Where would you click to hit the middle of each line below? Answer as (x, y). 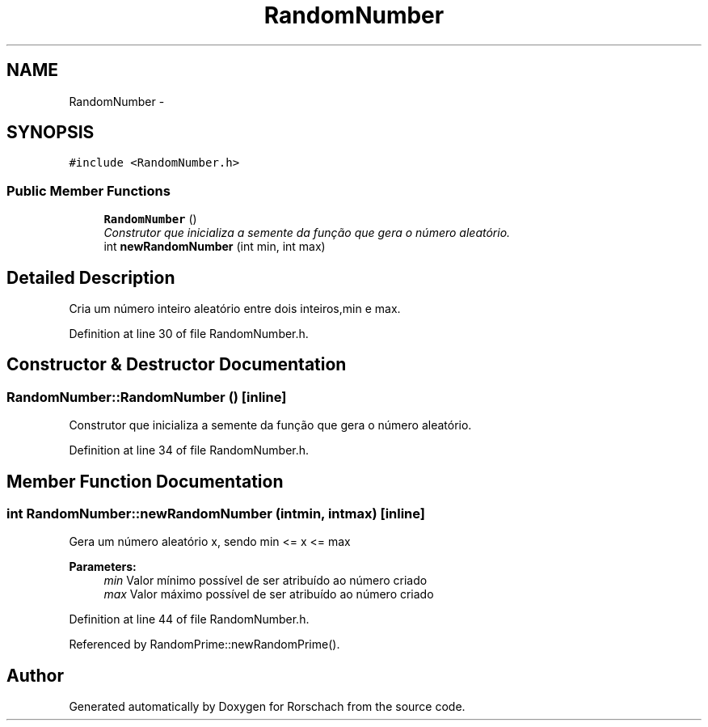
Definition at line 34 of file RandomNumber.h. (189, 450)
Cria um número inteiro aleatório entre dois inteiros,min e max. (235, 309)
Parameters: (103, 567)
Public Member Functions (88, 190)
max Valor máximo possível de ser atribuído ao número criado (269, 594)
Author (35, 675)
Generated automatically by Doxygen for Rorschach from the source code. (267, 707)
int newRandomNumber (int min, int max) (215, 247)
